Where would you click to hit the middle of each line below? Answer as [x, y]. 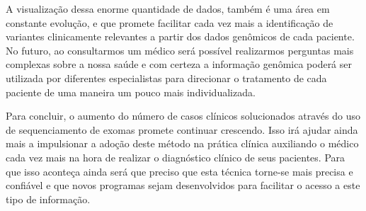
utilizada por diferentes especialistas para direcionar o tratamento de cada [166, 78]
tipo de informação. [48, 199]
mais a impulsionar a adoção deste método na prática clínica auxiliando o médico [182, 143]
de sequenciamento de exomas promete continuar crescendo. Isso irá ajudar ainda [182, 129]
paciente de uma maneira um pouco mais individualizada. [131, 92]
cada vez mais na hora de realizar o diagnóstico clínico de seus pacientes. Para [176, 157]
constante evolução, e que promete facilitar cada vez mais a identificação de [170, 22]
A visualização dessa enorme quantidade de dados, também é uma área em [168, 8]
